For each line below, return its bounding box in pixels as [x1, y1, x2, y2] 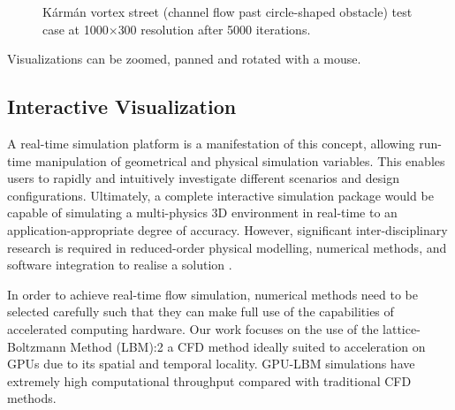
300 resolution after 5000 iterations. [118, 19, 311, 38]
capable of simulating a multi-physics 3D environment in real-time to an [7, 203, 398, 222]
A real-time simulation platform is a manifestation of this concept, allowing [7, 133, 415, 152]
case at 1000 [42, 19, 109, 38]
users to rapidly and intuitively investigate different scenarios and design [7, 169, 399, 187]
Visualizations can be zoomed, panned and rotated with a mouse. [7, 49, 361, 68]
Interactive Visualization [7, 93, 237, 120]
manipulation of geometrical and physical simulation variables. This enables [34, 151, 445, 170]
